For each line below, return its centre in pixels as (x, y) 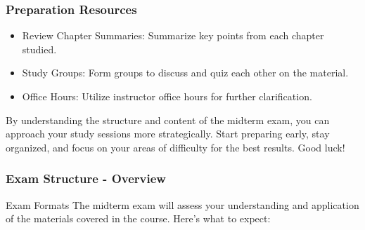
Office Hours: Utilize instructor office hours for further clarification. (167, 96)
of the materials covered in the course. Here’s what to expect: (138, 218)
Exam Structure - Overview (86, 178)
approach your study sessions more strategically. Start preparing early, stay (168, 134)
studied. (39, 49)
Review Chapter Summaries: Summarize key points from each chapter (173, 35)
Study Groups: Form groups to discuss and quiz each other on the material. (185, 73)
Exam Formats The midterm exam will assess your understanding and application (182, 204)
